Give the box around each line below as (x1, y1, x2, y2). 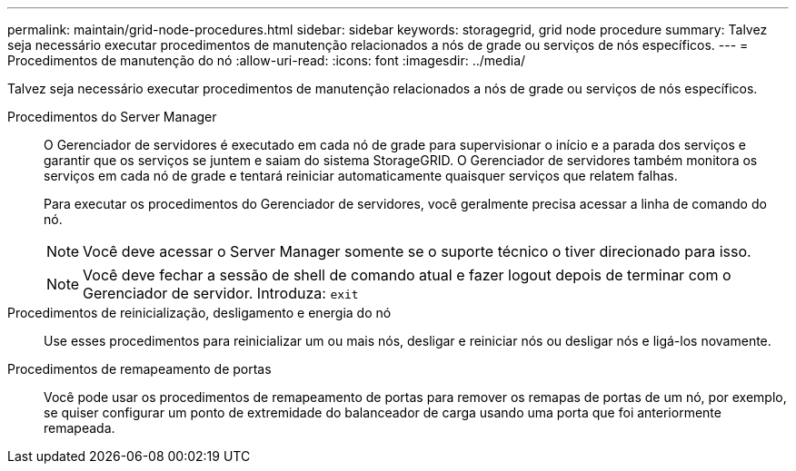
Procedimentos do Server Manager (7, 109, 217, 124)
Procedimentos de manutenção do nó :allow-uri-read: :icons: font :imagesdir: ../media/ (7, 53, 526, 68)
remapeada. (44, 420, 115, 436)
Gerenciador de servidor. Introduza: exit (83, 284, 359, 302)
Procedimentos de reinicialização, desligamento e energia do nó (7, 305, 392, 320)
